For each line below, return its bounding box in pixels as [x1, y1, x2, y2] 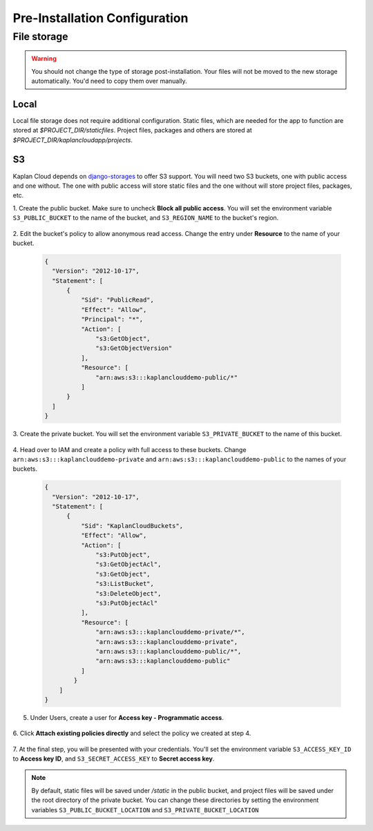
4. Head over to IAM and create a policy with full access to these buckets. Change [12, 445, 247, 453]
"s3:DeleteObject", [95, 589, 162, 597]
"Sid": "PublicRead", [80, 296, 155, 304]
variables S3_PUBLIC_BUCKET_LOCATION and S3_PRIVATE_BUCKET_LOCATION [31, 805, 259, 814]
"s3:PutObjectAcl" [95, 599, 158, 607]
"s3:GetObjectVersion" [95, 344, 173, 352]
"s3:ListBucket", [95, 580, 155, 588]
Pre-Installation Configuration [12, 10, 189, 26]
